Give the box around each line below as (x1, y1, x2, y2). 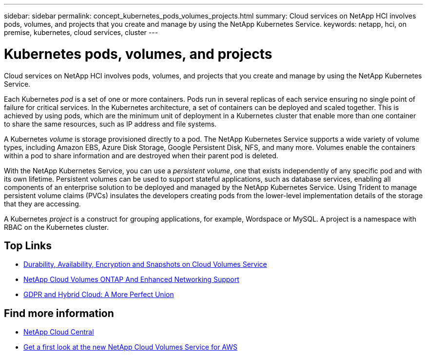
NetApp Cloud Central (23, 328, 94, 336)
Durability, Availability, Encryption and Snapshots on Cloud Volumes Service (23, 260, 267, 269)
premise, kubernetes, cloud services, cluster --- (4, 28, 158, 37)
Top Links (4, 239, 52, 252)
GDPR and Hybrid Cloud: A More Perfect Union (23, 290, 174, 299)
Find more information (4, 307, 114, 319)
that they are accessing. (4, 199, 81, 208)
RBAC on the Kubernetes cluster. (4, 223, 109, 231)
